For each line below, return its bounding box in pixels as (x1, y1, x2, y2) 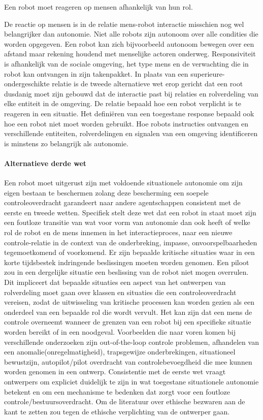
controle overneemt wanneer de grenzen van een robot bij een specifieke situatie (4, 316, 251, 327)
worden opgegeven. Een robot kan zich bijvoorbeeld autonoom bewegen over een (4, 38, 254, 49)
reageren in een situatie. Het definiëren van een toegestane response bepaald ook (4, 108, 254, 118)
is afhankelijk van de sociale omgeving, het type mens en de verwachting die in (4, 58, 249, 69)
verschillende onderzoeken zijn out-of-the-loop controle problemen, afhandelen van (4, 336, 259, 347)
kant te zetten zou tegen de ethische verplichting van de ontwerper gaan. (4, 406, 230, 416)
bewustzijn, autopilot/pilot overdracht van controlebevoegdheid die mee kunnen (4, 356, 252, 367)
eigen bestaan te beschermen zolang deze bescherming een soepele (4, 187, 209, 198)
